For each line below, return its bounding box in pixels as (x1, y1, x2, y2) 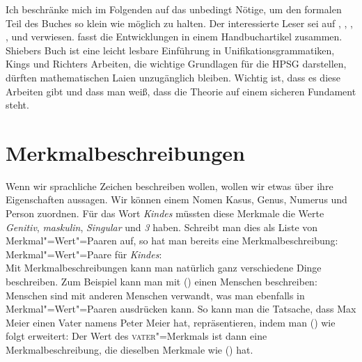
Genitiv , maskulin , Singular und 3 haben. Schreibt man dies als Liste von (6, 219, 318, 234)
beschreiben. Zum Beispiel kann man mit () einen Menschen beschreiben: (6, 274, 317, 289)
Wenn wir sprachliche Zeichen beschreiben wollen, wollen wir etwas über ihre (6, 178, 333, 193)
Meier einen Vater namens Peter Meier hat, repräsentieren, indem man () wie (6, 315, 336, 329)
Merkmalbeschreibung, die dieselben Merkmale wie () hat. (6, 343, 253, 356)
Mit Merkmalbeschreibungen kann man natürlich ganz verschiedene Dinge (6, 260, 322, 275)
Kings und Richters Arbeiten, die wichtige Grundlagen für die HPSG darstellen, (6, 56, 347, 71)
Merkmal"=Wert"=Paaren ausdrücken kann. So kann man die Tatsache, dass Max (6, 301, 356, 316)
